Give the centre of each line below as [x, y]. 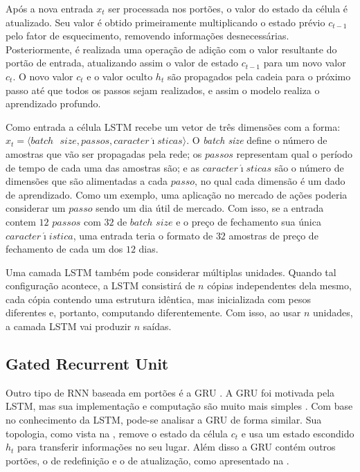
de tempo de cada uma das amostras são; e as [102, 167]
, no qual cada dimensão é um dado [270, 181]
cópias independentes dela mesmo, [279, 285]
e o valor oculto [120, 76]
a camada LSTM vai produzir [69, 326]
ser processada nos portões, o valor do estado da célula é [228, 8]
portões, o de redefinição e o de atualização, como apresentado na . [147, 460]
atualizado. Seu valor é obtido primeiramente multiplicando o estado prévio [165, 22]
